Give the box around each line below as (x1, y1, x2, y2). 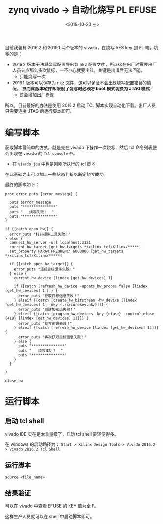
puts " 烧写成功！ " (18, 348, 63, 353)
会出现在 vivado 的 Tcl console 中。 (5, 150, 78, 156)
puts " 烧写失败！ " (9, 209, 54, 214)
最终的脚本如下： (5, 181, 40, 187)
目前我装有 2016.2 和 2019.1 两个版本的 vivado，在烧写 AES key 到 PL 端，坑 (5, 44, 159, 50)
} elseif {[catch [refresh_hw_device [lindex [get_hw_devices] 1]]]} (14, 325, 159, 330)
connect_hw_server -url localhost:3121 (9, 240, 91, 245)
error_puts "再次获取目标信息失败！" (18, 334, 87, 340)
